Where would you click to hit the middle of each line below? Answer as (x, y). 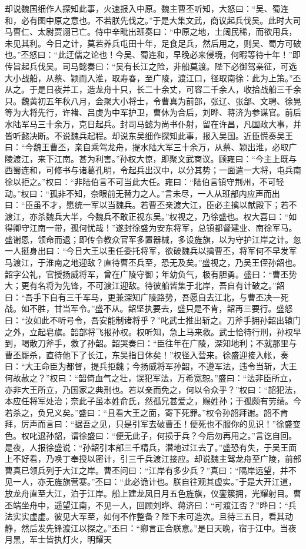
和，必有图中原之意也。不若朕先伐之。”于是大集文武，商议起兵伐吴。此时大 (149, 20)
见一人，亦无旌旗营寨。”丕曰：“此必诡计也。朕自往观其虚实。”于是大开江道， (151, 482)
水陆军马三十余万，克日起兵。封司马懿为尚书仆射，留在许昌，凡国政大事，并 (153, 123)
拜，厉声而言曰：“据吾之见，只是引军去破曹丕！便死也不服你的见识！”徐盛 (149, 424)
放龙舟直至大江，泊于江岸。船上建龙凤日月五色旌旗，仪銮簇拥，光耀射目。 (149, 493)
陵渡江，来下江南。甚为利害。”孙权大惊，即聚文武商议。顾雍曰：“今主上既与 (151, 158)
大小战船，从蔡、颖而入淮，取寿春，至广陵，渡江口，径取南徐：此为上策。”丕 (153, 77)
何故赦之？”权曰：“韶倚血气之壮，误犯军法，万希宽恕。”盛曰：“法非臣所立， (151, 378)
